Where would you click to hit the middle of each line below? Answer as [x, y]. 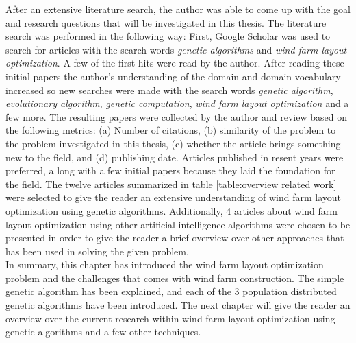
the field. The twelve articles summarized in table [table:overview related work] [171, 184]
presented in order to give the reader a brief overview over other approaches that [175, 238]
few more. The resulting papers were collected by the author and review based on [176, 116]
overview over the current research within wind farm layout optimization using [170, 318]
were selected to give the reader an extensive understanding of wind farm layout [174, 197]
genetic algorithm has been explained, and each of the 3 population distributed [171, 291]
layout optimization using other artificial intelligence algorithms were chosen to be [178, 224]
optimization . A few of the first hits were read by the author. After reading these [175, 63]
